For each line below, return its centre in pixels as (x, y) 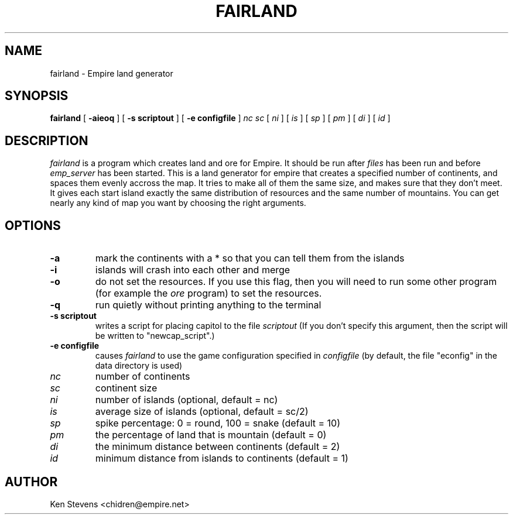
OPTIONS (33, 225)
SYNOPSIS (37, 96)
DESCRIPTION (47, 140)
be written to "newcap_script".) (155, 336)
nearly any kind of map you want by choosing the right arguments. (178, 203)
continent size (126, 388)
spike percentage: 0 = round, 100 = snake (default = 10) (218, 423)
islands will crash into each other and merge (193, 270)
